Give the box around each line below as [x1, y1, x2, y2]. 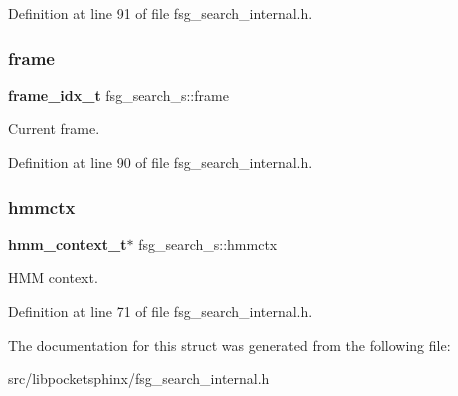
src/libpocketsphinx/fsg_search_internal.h [8, 368, 270, 389]
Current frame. [8, 118, 100, 139]
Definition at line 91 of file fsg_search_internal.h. [8, 3, 313, 23]
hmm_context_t [8, 233, 127, 254]
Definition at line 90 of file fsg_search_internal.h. [8, 152, 313, 172]
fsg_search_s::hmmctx [138, 233, 278, 254]
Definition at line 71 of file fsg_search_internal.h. [8, 301, 313, 321]
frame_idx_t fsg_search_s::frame [8, 84, 229, 105]
